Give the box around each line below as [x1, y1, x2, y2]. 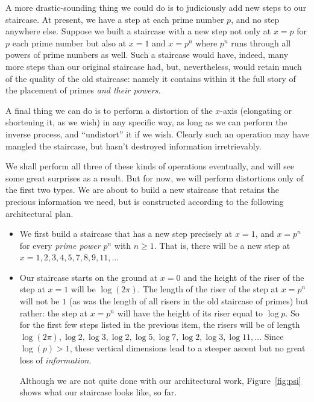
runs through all [231, 36, 291, 49]
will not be [19, 295, 60, 307]
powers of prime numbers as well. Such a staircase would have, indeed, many [5, 48, 289, 61]
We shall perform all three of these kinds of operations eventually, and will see [5, 160, 295, 172]
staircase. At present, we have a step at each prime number [5, 13, 224, 25]
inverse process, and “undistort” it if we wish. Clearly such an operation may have [5, 127, 309, 140]
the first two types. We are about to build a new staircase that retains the [5, 183, 279, 196]
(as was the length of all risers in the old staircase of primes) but [69, 295, 309, 307]
